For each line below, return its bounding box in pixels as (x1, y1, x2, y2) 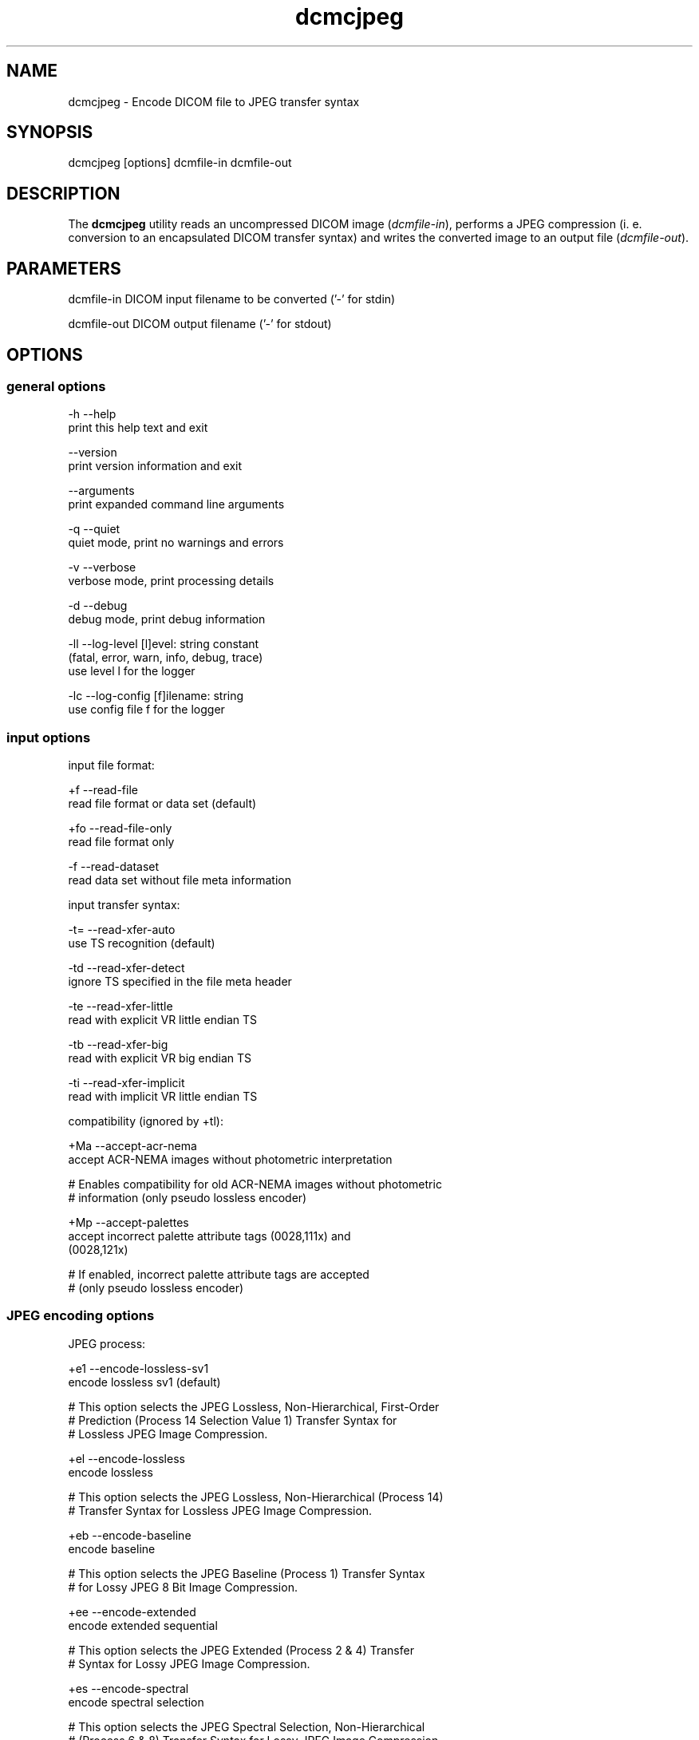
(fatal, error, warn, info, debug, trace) (68, 651, 263, 665)
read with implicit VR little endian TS (68, 1089, 258, 1104)
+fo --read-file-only (68, 821, 172, 836)
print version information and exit (68, 459, 243, 473)
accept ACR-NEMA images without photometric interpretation (68, 1153, 393, 1167)
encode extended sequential (68, 1618, 218, 1632)
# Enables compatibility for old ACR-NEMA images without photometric (68, 1177, 442, 1192)
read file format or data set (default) (68, 797, 257, 811)
